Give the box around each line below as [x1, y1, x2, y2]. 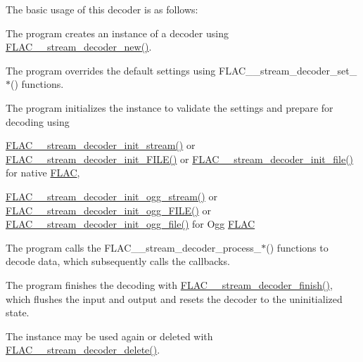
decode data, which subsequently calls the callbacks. [6, 254, 230, 269]
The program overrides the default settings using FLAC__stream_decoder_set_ [6, 63, 357, 77]
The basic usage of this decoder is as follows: [6, 2, 198, 16]
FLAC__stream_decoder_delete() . [6, 342, 160, 357]
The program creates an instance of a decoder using [6, 25, 229, 40]
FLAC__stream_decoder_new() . [6, 39, 152, 54]
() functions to [266, 240, 329, 254]
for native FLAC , [6, 165, 80, 180]
